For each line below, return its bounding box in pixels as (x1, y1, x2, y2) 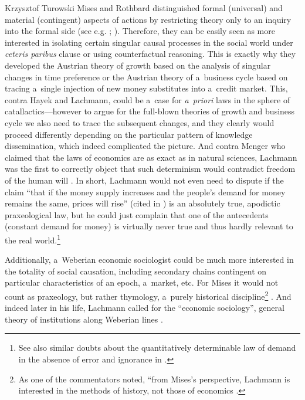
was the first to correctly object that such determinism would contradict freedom (5, 162, 296, 175)
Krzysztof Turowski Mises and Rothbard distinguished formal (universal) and (5, 2, 283, 13)
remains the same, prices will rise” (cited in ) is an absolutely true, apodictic (5, 197, 280, 209)
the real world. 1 (5, 232, 60, 246)
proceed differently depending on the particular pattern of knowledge (5, 128, 253, 140)
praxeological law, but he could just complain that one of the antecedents (5, 208, 269, 221)
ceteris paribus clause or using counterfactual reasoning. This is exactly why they (5, 48, 296, 60)
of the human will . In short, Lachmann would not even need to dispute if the (5, 174, 284, 186)
